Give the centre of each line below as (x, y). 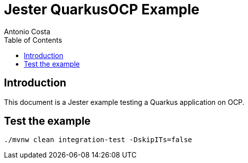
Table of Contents (33, 40)
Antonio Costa (27, 31)
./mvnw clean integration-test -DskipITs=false (98, 140)
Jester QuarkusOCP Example (102, 9)
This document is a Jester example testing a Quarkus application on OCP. (124, 102)
